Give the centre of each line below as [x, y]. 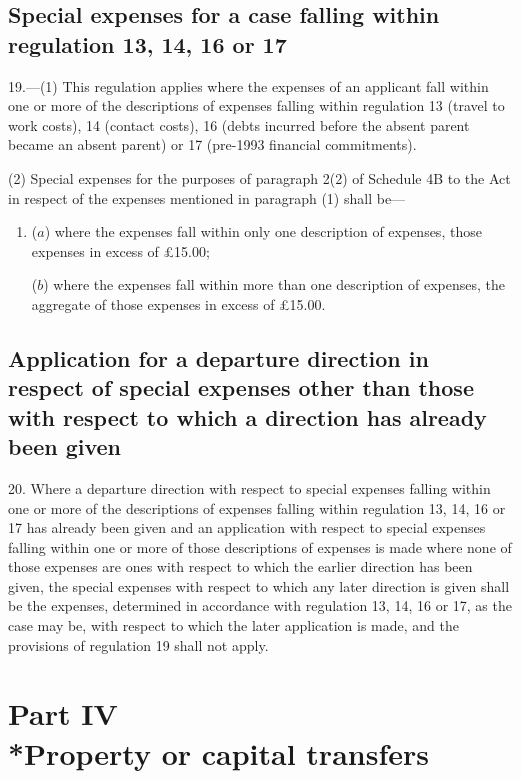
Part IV [63, 713]
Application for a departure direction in [218, 357]
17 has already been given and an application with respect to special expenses [247, 527]
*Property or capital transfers [218, 752]
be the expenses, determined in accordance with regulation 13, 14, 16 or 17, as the [260, 605]
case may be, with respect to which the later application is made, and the [233, 625]
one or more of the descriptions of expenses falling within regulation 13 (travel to [256, 105]
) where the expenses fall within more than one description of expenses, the [274, 284]
